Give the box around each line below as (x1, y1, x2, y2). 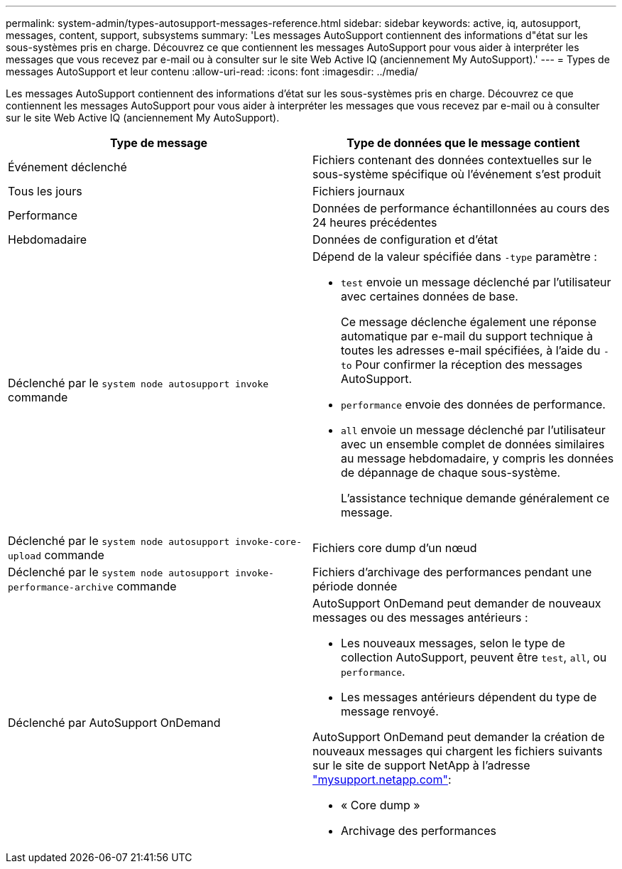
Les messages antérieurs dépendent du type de (341, 690, 597, 704)
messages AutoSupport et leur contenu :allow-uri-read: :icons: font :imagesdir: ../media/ (6, 65, 418, 77)
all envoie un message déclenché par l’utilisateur (341, 423, 606, 437)
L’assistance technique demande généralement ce (341, 491, 610, 505)
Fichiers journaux (312, 184, 405, 198)
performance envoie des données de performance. (341, 397, 606, 411)
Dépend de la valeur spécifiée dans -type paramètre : (312, 249, 597, 264)
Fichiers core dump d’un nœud (312, 541, 477, 555)
